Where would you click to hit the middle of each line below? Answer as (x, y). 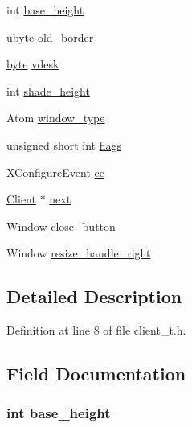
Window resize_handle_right (79, 253)
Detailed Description (94, 296)
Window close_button (61, 226)
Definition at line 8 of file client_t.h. (96, 330)
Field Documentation (96, 374)
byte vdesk (33, 64)
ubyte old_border (50, 37)
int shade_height (48, 90)
